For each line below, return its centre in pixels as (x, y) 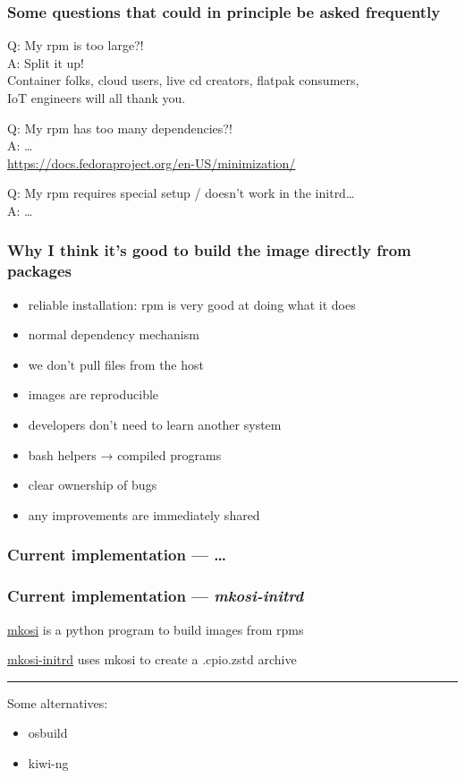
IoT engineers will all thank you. (97, 98)
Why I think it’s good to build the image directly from (209, 250)
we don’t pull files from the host (116, 364)
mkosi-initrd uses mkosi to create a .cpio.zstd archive (152, 659)
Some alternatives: (58, 702)
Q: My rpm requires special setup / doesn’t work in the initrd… (181, 193)
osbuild (48, 733)
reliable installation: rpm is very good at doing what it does (192, 304)
